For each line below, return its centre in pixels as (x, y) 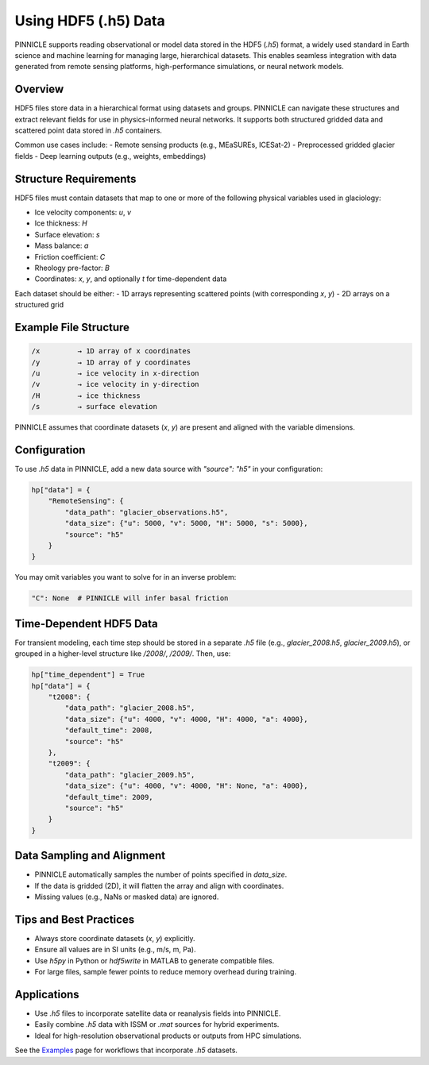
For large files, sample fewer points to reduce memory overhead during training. (166, 972)
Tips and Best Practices (75, 919)
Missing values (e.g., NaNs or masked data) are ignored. (127, 897)
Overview (39, 89)
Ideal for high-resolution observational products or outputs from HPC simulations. (168, 1036)
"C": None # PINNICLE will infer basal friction (130, 598)
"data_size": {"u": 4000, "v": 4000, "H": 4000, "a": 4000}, (186, 719)
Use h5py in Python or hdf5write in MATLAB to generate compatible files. (155, 960)
